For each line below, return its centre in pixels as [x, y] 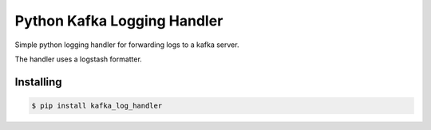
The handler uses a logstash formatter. [79, 59]
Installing [39, 82]
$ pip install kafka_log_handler [97, 105]
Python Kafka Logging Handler [119, 21]
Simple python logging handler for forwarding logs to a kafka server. [127, 45]
